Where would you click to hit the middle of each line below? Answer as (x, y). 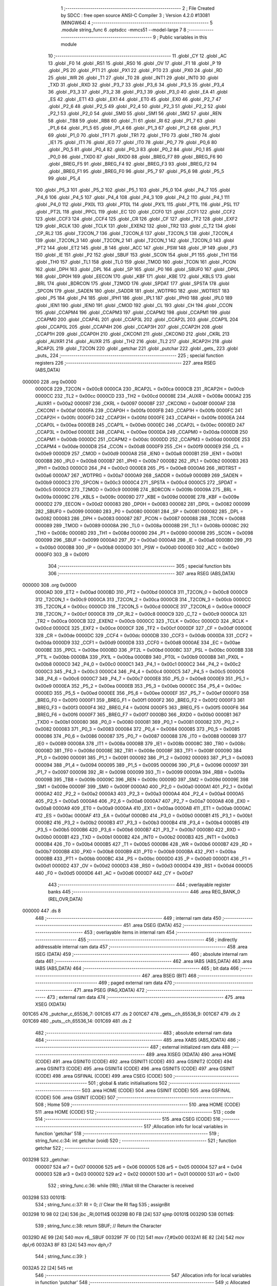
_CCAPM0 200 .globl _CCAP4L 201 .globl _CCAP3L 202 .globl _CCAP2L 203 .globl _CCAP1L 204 (137, 319)
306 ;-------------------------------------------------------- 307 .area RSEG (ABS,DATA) (142, 573)
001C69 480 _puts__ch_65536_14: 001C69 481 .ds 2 (77, 1021)
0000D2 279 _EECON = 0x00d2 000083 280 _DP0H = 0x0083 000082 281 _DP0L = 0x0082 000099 (143, 504)
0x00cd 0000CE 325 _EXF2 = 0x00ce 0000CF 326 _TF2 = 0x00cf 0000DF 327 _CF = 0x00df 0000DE (144, 628)
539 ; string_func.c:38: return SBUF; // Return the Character (98, 1226)
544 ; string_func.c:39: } (61, 1256)
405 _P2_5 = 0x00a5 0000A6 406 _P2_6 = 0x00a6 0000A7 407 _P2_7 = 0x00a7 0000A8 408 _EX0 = (142, 801)
